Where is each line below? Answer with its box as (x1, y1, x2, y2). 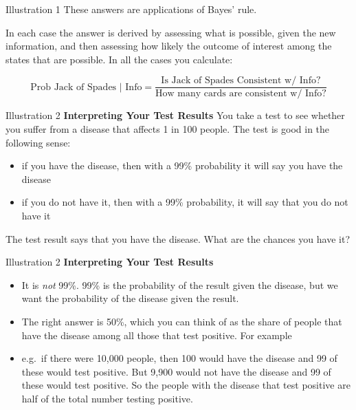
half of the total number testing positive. (21, 391, 193, 405)
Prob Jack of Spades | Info (30, 82, 142, 92)
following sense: (5, 135, 71, 149)
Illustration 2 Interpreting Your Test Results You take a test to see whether (5, 108, 345, 122)
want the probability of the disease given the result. (21, 291, 239, 305)
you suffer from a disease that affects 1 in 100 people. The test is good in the (5, 122, 330, 136)
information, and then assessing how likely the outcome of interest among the (5, 39, 332, 53)
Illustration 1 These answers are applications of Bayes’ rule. (5, 2, 257, 16)
